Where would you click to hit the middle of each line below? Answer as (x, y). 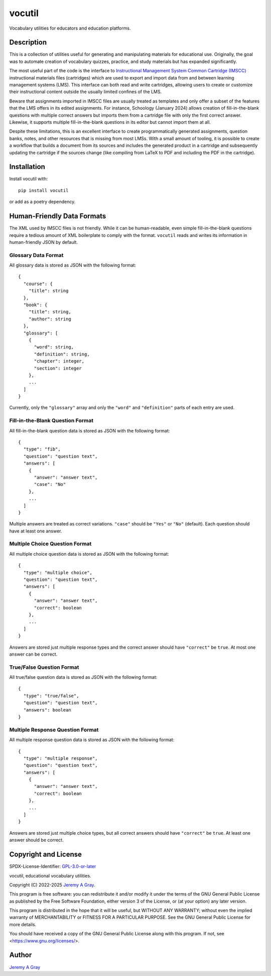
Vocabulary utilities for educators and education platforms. (70, 28)
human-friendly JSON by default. (43, 242)
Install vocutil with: (28, 179)
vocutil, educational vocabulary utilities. (50, 875)
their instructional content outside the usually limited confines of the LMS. (86, 92)
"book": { (35, 305)
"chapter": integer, (59, 361)
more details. (23, 924)
